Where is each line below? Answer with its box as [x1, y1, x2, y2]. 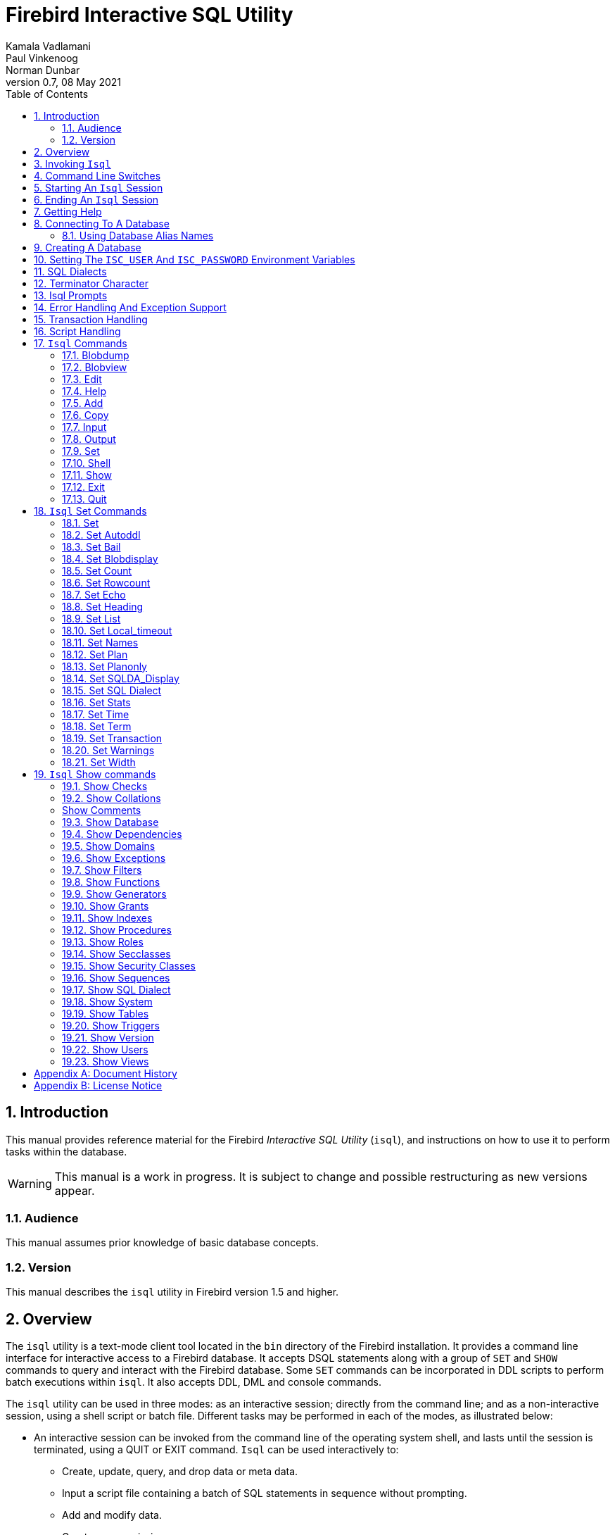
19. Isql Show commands [34, 768, 156, 780]
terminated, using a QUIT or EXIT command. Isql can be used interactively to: [34, 1443, 399, 1455]
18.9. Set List [62, 612, 121, 625]
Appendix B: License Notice [34, 1079, 163, 1091]
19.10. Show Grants [62, 899, 149, 912]
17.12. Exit [62, 480, 105, 493]
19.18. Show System [62, 995, 153, 1008]
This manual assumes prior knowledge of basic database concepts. [6, 1236, 319, 1249]
